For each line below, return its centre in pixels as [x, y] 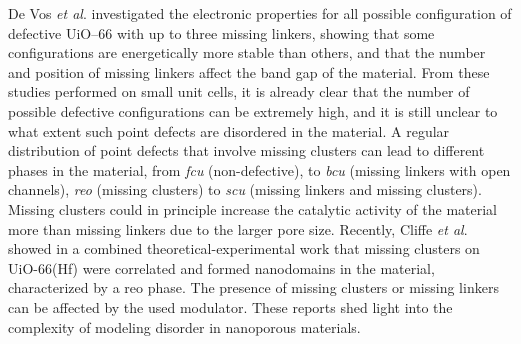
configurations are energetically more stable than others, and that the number [247, 52]
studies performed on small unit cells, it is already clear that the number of [239, 91]
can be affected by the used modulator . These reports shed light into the [230, 306]
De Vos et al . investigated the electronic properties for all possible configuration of [260, 13]
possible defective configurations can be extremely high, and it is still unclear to [253, 110]
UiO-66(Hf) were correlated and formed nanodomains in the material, [221, 267]
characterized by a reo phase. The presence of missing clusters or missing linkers [253, 287]
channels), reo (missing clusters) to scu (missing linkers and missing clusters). [245, 189]
